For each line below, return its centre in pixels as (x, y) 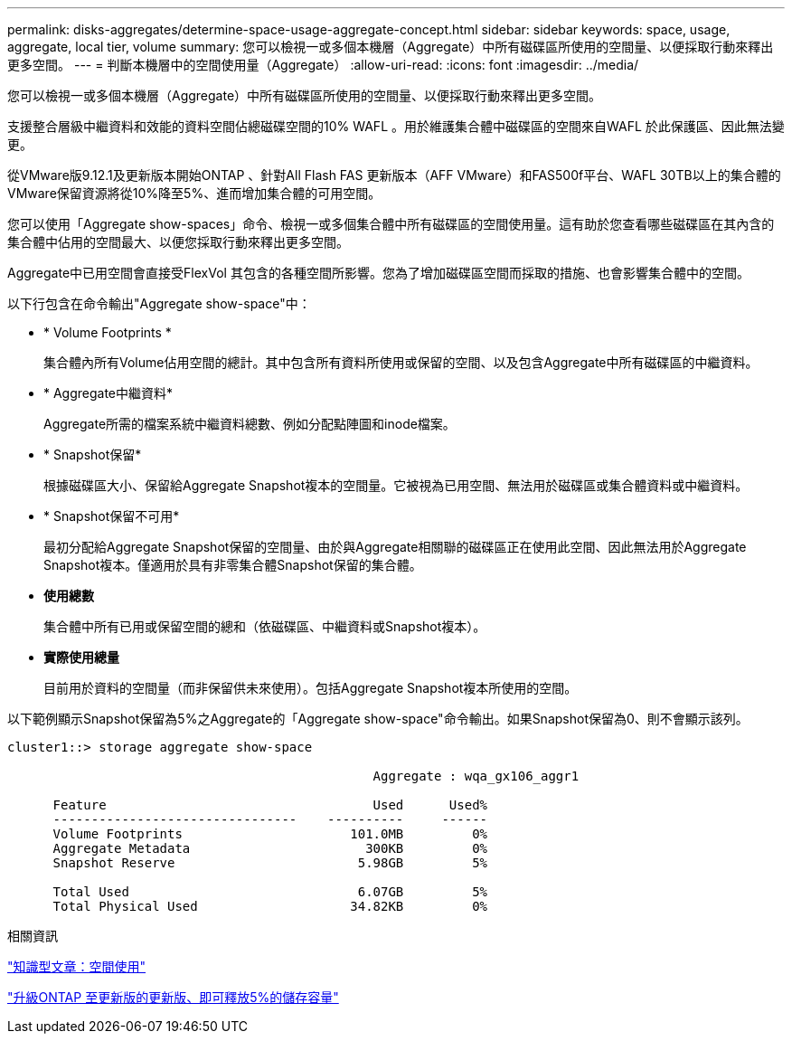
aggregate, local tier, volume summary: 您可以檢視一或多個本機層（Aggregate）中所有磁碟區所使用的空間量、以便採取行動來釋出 (391, 47)
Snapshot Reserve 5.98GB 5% (270, 863)
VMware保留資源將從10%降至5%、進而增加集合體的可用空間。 (194, 193)
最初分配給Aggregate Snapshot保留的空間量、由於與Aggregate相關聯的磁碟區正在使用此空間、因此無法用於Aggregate (395, 547)
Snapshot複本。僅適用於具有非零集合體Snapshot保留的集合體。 (233, 565)
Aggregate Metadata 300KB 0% (270, 848)
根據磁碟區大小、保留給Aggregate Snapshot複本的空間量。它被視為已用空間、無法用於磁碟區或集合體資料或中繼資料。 (396, 485)
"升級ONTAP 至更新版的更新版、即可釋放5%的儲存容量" (173, 997)
